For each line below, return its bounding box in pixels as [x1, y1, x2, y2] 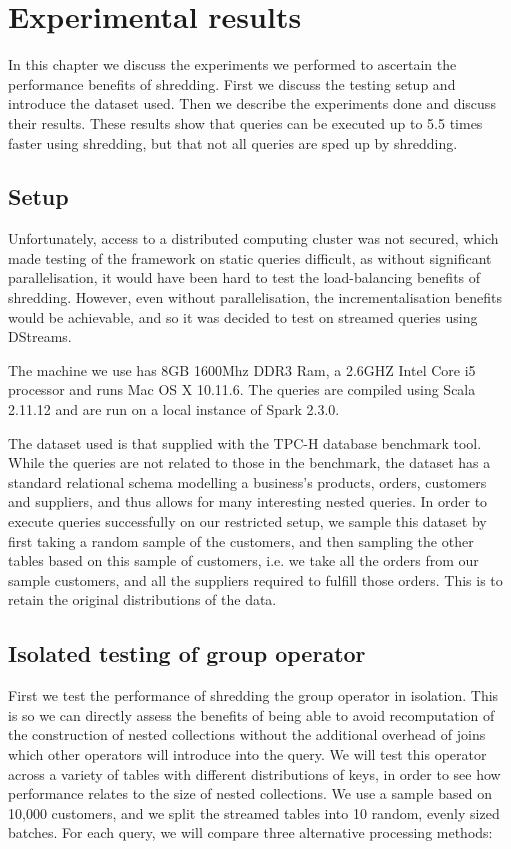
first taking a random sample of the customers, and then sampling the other [8, 530, 474, 551]
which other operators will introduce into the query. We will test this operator [8, 743, 487, 764]
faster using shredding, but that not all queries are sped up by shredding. [8, 132, 458, 153]
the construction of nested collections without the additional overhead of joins [8, 724, 486, 745]
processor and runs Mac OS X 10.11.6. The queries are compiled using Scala [8, 379, 476, 400]
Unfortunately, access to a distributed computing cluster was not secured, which [8, 228, 499, 249]
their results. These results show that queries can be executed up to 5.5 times [8, 112, 483, 133]
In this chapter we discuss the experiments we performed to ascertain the [8, 54, 457, 75]
